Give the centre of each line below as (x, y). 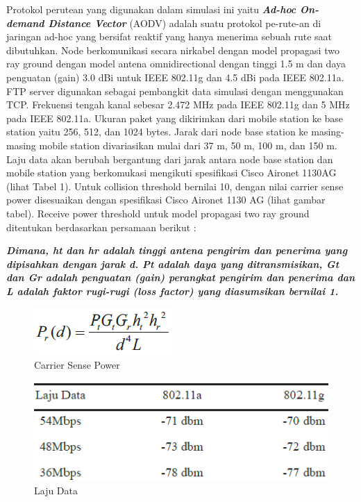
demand (25, 23)
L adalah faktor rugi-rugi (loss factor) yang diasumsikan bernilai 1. (173, 291)
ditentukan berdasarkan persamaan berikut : (101, 227)
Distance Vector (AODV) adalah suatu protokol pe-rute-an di (185, 23)
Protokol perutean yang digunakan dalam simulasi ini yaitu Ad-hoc (151, 9)
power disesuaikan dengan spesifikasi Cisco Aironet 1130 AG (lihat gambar (166, 200)
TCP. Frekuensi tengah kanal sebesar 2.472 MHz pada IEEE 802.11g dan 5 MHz (178, 104)
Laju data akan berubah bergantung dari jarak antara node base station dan (170, 159)
